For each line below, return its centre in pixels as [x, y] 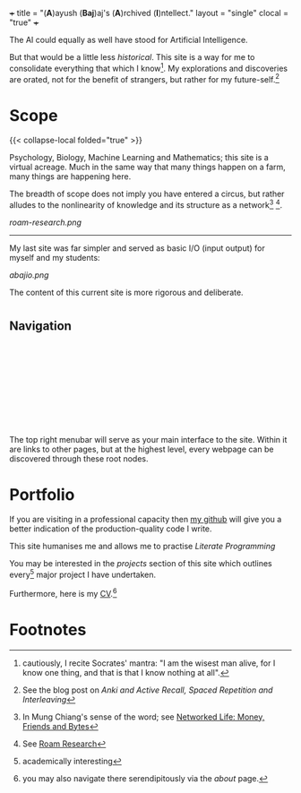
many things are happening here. [70, 177]
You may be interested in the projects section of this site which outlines [141, 564]
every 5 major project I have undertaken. [83, 574]
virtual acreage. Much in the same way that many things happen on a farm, [148, 167]
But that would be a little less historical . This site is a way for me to [132, 57]
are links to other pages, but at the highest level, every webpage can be [142, 449]
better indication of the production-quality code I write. [111, 529]
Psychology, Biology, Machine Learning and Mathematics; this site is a [139, 158]
